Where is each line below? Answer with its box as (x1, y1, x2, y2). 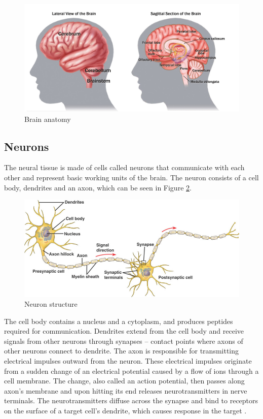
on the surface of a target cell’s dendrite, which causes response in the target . (4, 405, 247, 416)
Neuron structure (24, 299, 78, 309)
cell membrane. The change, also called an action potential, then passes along (4, 375, 245, 386)
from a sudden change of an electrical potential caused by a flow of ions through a (4, 365, 259, 376)
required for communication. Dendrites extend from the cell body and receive (4, 326, 244, 336)
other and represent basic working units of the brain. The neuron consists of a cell (4, 172, 259, 182)
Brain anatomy (24, 113, 71, 124)
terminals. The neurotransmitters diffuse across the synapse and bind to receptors (4, 395, 258, 406)
